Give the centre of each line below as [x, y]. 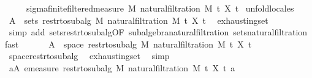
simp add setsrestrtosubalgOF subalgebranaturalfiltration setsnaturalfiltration [158, 32]
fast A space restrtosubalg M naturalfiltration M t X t [128, 44]
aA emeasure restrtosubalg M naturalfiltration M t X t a [122, 67]
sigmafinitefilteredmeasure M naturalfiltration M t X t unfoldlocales [160, 8]
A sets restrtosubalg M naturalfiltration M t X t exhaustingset [139, 20]
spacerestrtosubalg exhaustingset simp [89, 56]
